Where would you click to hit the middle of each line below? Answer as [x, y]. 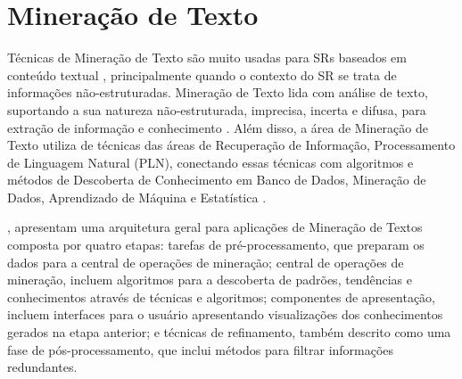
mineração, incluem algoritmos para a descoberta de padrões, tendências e [210, 280]
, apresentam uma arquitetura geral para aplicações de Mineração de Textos [215, 227]
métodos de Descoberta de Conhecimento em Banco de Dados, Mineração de [217, 180]
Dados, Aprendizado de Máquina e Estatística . [137, 197]
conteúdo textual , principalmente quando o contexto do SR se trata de [202, 74]
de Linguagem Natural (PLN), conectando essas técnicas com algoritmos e [210, 162]
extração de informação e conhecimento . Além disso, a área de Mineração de [218, 127]
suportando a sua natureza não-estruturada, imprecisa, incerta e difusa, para [217, 109]
